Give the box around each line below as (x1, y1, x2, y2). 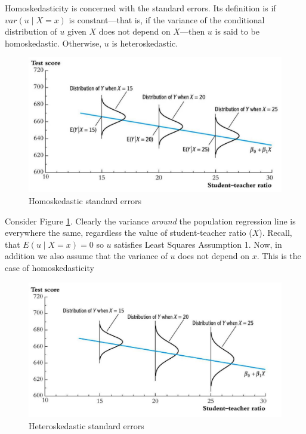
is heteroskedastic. (112, 36, 178, 49)
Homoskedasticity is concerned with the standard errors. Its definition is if (5, 2, 276, 14)
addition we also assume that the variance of (5, 250, 168, 262)
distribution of (5, 25, 57, 38)
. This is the (256, 250, 301, 262)
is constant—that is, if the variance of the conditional (69, 13, 265, 26)
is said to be (215, 25, 259, 38)
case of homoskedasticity (5, 261, 94, 274)
